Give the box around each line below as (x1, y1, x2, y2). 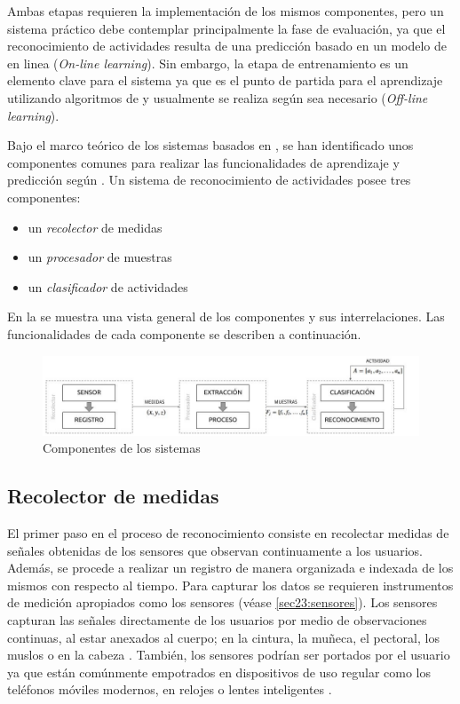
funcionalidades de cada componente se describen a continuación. (7, 324, 361, 343)
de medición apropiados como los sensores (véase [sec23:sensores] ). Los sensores (7, 593, 438, 612)
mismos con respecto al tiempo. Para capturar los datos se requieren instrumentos (7, 575, 454, 594)
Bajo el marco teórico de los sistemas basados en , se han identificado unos (7, 136, 414, 154)
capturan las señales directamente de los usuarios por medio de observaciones (7, 610, 427, 629)
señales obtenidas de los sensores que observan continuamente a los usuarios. (7, 541, 423, 559)
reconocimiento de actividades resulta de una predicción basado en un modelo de (7, 36, 448, 55)
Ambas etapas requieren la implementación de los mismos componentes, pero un (7, 2, 444, 20)
